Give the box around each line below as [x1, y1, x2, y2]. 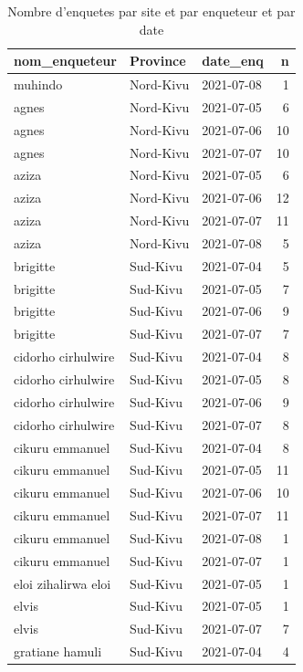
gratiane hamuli [14, 642, 102, 661]
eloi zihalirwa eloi [14, 573, 111, 593]
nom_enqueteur [14, 51, 117, 70]
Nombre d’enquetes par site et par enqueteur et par [7, 2, 296, 20]
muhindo [14, 75, 63, 94]
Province [129, 51, 186, 70]
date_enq [202, 51, 264, 70]
